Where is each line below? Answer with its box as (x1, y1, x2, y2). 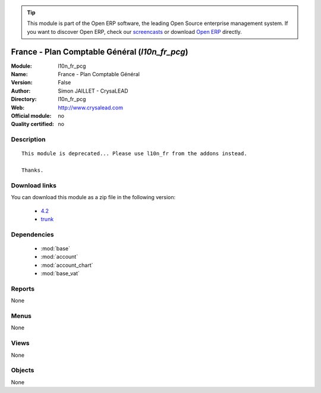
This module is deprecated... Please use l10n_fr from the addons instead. (21, 150, 247, 157)
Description (11, 136, 46, 144)
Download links (11, 181, 56, 190)
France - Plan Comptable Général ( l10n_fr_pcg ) (11, 46, 188, 56)
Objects (11, 366, 34, 375)
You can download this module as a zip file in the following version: (11, 194, 176, 201)
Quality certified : (11, 121, 55, 128)
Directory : (11, 96, 37, 103)
